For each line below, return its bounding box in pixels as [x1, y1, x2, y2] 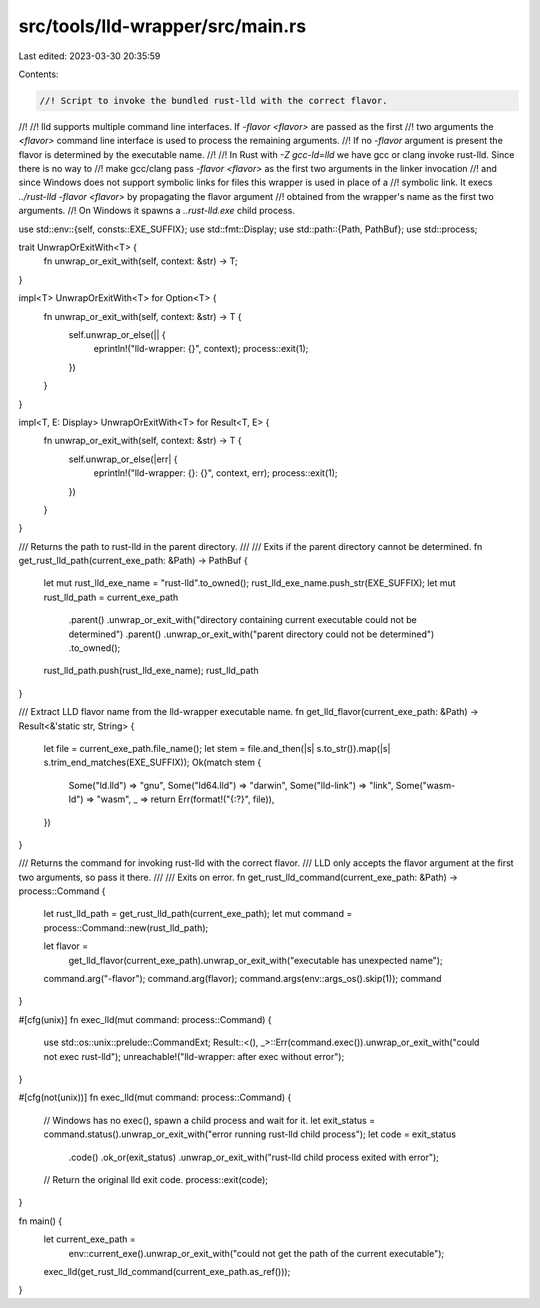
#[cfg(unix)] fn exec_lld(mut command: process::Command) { [18, 1013, 272, 1025]
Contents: [18, 68, 59, 80]
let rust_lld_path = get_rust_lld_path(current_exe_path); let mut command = [43, 908, 353, 920]
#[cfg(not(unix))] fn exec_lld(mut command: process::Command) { [18, 1091, 292, 1104]
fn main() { [18, 1215, 63, 1227]
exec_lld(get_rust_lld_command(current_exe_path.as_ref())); [43, 1265, 291, 1277]
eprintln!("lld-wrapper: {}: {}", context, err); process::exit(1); [93, 467, 339, 479]
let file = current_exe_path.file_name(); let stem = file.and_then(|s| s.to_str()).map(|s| [43, 742, 391, 754]
